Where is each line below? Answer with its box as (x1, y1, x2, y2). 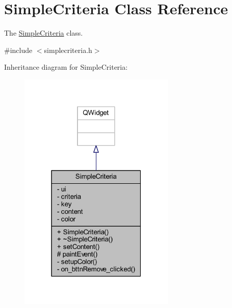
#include (4, 44, 33, 55)
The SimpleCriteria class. (4, 27, 83, 38)
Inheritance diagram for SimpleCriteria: (4, 62, 128, 72)
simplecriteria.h (44, 44, 92, 55)
